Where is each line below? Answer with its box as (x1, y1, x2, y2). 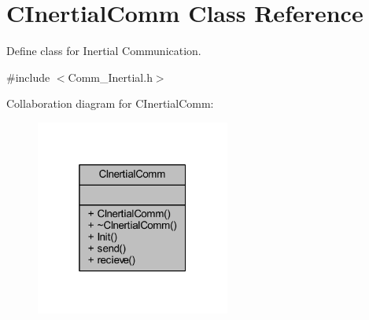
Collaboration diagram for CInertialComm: (6, 95, 214, 112)
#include (6, 68, 50, 85)
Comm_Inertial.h (68, 68, 153, 85)
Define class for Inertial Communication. (6, 42, 201, 59)
